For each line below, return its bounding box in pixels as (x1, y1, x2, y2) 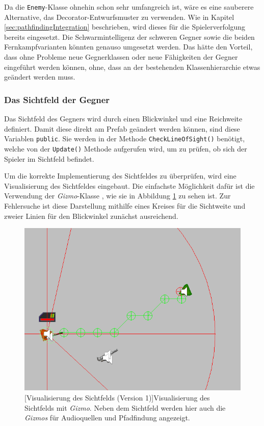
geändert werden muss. (4, 71, 75, 82)
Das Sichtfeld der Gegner (4, 93, 110, 106)
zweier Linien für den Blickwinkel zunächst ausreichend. (4, 210, 178, 221)
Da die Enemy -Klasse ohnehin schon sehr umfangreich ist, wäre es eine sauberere (4, 2, 254, 12)
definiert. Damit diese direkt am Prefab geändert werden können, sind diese (4, 123, 240, 134)
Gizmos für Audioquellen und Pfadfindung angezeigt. (24, 412, 190, 423)
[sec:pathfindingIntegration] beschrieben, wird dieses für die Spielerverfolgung (4, 21, 246, 32)
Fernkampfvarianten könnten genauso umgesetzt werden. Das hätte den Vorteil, (4, 41, 253, 52)
